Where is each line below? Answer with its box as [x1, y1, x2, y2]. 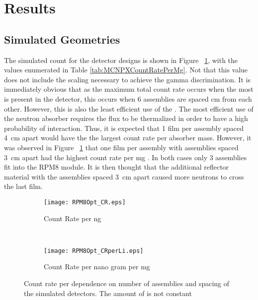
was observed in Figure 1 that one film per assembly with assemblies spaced [4, 142, 239, 152]
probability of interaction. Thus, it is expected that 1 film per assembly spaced [4, 122, 244, 133]
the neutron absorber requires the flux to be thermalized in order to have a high [4, 113, 248, 123]
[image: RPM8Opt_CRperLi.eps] [44, 247, 144, 254]
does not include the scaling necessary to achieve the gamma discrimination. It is [4, 74, 251, 84]
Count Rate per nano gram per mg [44, 261, 150, 272]
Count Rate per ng [44, 213, 101, 223]
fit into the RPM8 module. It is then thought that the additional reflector [4, 162, 229, 172]
